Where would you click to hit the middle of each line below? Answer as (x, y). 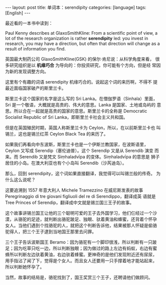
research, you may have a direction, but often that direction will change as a (83, 44)
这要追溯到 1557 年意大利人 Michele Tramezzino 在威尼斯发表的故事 (74, 190)
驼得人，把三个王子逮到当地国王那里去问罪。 (51, 232)
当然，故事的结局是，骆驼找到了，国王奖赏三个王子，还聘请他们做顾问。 (79, 277)
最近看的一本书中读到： (29, 23)
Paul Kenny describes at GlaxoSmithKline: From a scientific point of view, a (81, 33)
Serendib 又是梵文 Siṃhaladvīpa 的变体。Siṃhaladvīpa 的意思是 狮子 (89, 157)
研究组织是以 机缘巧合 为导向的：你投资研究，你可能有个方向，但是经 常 (83, 65)
